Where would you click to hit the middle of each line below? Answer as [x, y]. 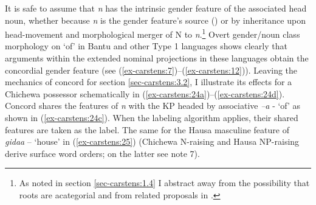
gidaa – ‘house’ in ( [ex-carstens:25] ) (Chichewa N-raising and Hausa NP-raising [152, 141]
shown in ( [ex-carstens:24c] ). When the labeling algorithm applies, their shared [152, 117]
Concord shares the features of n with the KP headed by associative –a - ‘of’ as [153, 106]
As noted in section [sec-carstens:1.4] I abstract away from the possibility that [164, 183]
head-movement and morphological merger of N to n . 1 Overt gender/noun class [153, 33]
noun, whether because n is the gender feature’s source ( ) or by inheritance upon [155, 20]
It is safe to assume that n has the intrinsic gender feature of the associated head [156, 8]
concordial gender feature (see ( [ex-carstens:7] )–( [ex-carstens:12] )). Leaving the [151, 70]
